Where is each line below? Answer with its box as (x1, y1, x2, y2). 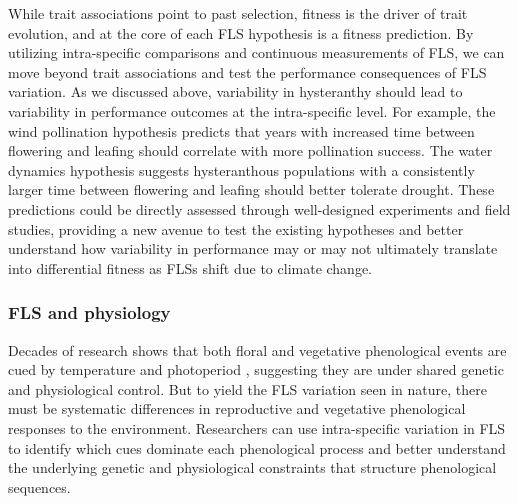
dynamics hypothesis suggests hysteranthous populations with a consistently (8, 159, 475, 180)
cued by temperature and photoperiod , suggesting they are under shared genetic (8, 359, 504, 380)
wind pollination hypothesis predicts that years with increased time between (8, 120, 475, 141)
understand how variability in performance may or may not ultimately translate (8, 238, 498, 259)
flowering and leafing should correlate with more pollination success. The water (8, 140, 493, 161)
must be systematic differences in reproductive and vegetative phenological (8, 398, 466, 419)
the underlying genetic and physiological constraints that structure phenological (8, 457, 497, 478)
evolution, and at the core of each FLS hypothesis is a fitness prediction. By (8, 22, 474, 43)
